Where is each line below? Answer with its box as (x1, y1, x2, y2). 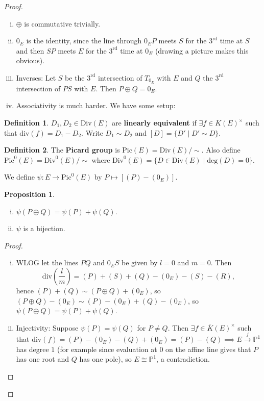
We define (4, 171, 35, 182)
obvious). (16, 55, 45, 66)
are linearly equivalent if (112, 117, 197, 128)
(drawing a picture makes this (155, 45, 249, 56)
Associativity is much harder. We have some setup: (16, 100, 176, 111)
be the (65, 72, 85, 83)
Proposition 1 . (4, 188, 55, 199)
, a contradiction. (156, 354, 210, 364)
